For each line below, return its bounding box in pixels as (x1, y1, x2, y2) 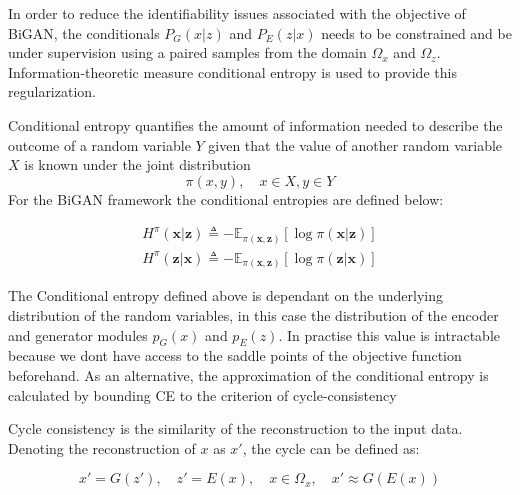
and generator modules (8, 324, 148, 345)
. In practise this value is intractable (278, 324, 500, 345)
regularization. (8, 81, 96, 102)
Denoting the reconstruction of (8, 437, 196, 458)
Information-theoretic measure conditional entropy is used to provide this (8, 61, 457, 82)
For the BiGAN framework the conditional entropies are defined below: (8, 188, 444, 209)
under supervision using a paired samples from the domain (8, 42, 367, 63)
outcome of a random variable (8, 134, 191, 155)
